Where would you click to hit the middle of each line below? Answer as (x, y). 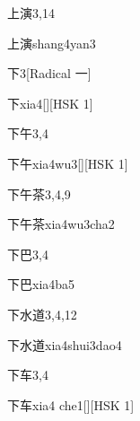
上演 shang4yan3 (52, 43)
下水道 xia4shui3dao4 (65, 344)
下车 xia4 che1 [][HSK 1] (71, 404)
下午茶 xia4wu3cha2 (61, 224)
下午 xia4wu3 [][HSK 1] (68, 163)
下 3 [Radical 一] (49, 73)
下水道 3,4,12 (42, 314)
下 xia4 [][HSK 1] (50, 103)
